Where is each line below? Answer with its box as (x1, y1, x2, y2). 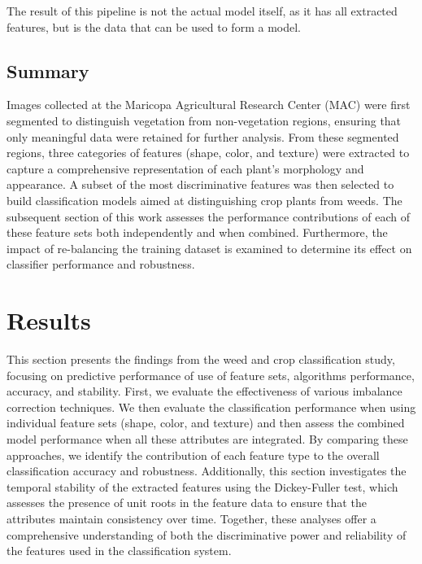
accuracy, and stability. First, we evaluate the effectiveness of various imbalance (7, 383, 402, 400)
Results (7, 304, 91, 337)
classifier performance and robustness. (7, 256, 195, 273)
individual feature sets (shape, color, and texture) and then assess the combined (7, 414, 405, 431)
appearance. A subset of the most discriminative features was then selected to (7, 176, 394, 193)
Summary (7, 58, 89, 83)
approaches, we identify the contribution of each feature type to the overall (7, 446, 380, 463)
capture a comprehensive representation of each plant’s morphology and (7, 160, 364, 177)
